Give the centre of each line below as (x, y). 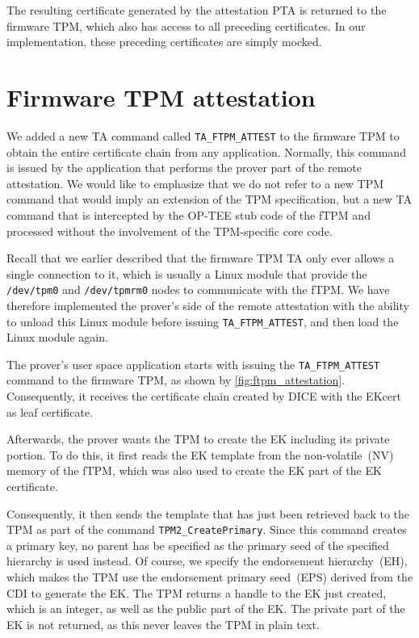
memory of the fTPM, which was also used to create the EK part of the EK (194, 470)
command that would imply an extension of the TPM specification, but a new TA (209, 199)
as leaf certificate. (50, 411)
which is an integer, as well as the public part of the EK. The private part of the (206, 609)
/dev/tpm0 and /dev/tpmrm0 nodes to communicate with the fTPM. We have (198, 290)
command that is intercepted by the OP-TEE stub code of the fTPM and (189, 214)
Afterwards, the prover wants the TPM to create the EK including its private (198, 439)
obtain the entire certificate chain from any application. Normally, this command (206, 151)
